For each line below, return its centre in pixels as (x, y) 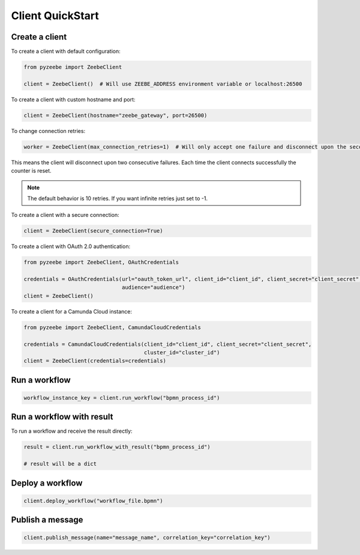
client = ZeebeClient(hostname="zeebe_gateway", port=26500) (115, 115)
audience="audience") (153, 287)
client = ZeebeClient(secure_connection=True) (93, 231)
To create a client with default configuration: (66, 52)
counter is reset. (31, 171)
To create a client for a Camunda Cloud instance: (71, 311)
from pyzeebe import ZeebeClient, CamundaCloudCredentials (112, 327)
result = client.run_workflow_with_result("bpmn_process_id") (117, 447)
